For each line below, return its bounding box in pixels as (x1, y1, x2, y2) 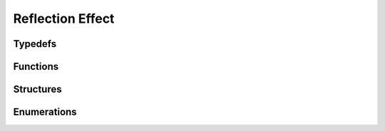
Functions (13, 61, 59, 73)
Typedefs (13, 38, 57, 50)
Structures (13, 83, 62, 95)
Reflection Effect (13, 11, 115, 26)
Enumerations (13, 106, 78, 118)
